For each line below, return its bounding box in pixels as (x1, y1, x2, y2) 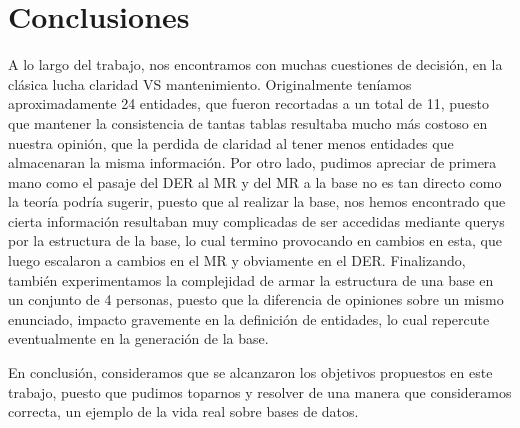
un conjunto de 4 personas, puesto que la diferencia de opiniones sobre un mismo (8, 289, 504, 310)
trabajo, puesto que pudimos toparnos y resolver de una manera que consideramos (8, 381, 512, 402)
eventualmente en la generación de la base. (8, 328, 269, 349)
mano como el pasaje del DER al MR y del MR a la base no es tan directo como (8, 171, 502, 192)
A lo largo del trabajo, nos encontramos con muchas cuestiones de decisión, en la (8, 54, 503, 75)
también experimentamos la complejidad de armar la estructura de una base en (8, 269, 494, 290)
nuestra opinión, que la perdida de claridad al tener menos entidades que (8, 132, 454, 153)
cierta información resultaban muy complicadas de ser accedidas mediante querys (8, 210, 505, 231)
